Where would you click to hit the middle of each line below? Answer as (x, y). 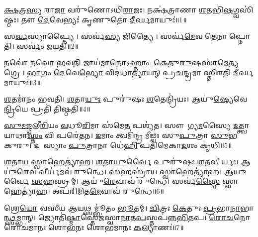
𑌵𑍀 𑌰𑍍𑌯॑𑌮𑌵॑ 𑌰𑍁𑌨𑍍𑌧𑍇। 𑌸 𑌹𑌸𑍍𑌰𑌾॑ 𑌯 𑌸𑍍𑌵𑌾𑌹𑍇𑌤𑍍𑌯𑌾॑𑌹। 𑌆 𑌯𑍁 (143, 171)
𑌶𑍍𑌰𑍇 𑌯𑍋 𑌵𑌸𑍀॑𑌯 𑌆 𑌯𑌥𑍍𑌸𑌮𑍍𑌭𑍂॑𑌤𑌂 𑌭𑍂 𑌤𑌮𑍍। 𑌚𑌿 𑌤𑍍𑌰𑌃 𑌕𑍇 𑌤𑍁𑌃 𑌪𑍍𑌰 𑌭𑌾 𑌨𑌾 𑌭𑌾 (129, 207)
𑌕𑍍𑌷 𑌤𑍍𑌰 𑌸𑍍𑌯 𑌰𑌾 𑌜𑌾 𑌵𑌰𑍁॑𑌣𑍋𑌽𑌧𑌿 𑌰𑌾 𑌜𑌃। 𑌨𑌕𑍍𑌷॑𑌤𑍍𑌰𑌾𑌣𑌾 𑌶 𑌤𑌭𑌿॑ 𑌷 (119, 9)
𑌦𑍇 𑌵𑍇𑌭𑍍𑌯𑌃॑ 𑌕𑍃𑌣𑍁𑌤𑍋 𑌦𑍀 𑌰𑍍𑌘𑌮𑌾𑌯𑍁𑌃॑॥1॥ (112, 19)
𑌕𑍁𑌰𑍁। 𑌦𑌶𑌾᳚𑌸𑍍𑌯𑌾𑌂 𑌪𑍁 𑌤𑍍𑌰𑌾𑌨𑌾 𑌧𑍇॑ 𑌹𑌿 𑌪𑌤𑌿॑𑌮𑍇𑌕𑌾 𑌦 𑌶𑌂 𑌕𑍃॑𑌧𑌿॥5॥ (118, 145)
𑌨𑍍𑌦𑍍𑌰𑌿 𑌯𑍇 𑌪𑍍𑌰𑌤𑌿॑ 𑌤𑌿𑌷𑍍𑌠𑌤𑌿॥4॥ (47, 108)
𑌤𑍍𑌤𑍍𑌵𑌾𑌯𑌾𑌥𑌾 (244, 125)
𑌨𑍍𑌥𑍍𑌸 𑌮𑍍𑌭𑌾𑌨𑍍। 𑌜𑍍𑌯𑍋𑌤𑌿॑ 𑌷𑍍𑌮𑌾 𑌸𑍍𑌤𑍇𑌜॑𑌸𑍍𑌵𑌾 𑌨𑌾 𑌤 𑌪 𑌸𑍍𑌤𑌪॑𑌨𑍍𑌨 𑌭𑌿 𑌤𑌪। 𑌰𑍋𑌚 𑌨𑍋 (127, 217)
